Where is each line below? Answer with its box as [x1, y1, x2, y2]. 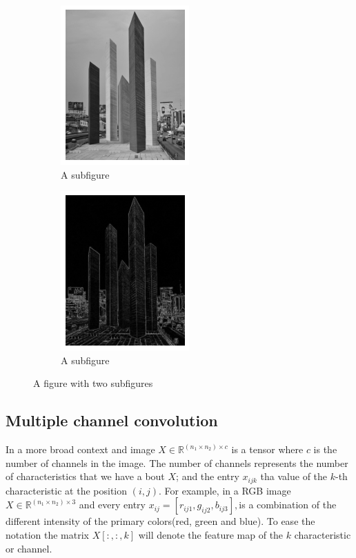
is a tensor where [231, 442, 304, 457]
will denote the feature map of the [138, 528, 284, 541]
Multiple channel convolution [6, 410, 218, 431]
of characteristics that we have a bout [6, 469, 165, 484]
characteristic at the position [6, 483, 128, 497]
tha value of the [260, 469, 328, 484]
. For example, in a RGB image [159, 483, 291, 497]
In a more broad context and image [6, 442, 155, 457]
